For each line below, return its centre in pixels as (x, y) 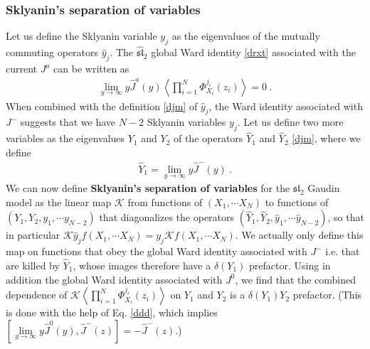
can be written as (91, 69)
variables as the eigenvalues (65, 138)
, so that (346, 217)
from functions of (165, 202)
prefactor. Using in (290, 265)
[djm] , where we (326, 138)
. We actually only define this (299, 235)
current (22, 69)
